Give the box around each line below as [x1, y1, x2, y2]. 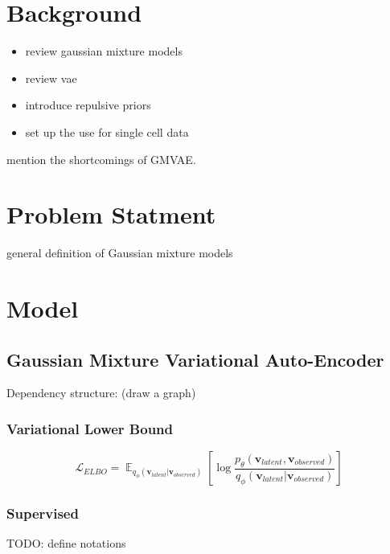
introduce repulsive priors [25, 96, 151, 113]
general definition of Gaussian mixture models [6, 244, 233, 261]
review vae [25, 69, 77, 86]
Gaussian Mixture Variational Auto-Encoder [6, 347, 384, 371]
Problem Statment [6, 198, 216, 231]
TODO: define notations [6, 535, 126, 552]
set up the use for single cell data [25, 123, 189, 140]
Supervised [6, 503, 79, 523]
